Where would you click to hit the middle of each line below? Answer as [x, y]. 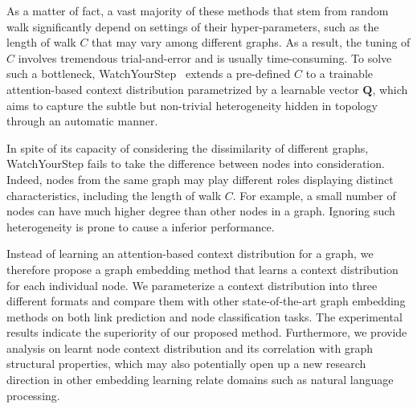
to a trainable [339, 74]
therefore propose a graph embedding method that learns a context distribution [202, 269]
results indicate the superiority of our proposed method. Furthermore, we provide [207, 332]
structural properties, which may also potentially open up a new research [186, 364]
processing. [33, 395]
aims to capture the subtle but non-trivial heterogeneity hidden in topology [192, 105]
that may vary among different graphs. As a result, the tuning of [251, 42]
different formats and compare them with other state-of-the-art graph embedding [206, 301]
